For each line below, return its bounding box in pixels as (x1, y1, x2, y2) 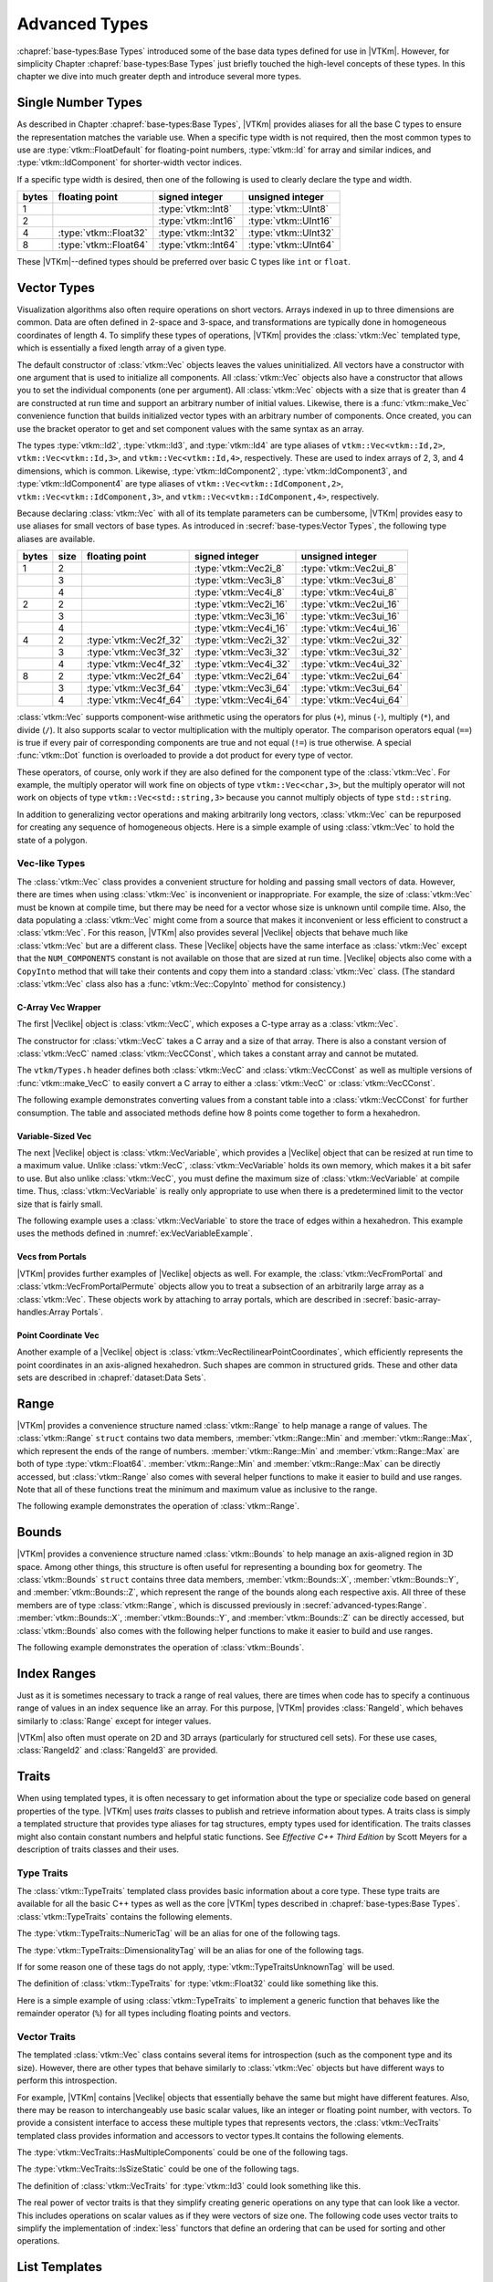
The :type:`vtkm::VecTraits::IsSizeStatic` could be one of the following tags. (16, 2163, 299, 2174)
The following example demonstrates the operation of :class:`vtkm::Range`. (16, 1501, 300, 1512)
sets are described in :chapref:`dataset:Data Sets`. (16, 1372, 206, 1383)
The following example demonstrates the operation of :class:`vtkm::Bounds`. (16, 1642, 305, 1652)
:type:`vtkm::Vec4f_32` (87, 658, 184, 671)
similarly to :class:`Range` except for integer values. (16, 1715, 212, 1726)
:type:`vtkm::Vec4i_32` (194, 658, 291, 671)
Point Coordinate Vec (16, 1329, 100, 1341)
